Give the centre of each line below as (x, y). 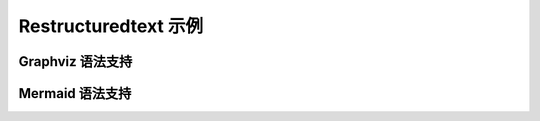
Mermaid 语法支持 (75, 93)
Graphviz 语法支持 (75, 61)
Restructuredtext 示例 (111, 26)
